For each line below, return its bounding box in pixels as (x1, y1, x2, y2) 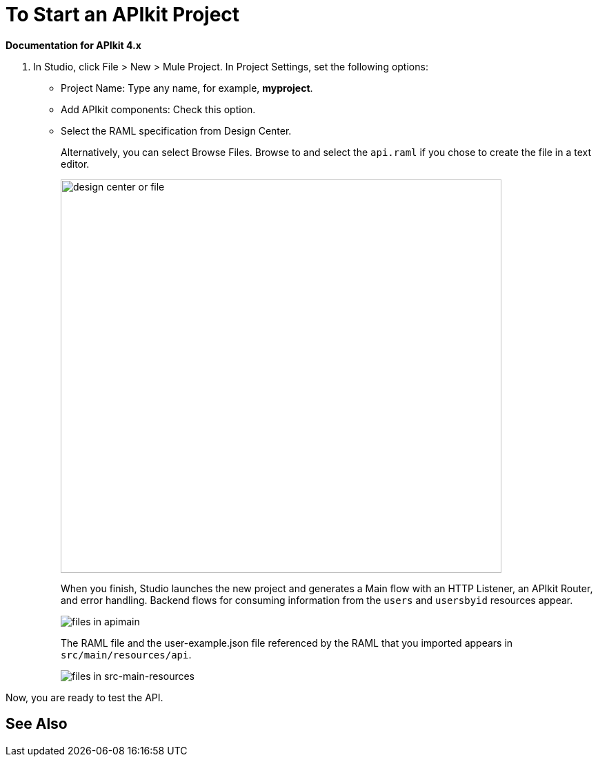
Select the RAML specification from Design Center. (61, 124, 292, 137)
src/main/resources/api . (61, 648, 192, 661)
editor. (61, 157, 90, 170)
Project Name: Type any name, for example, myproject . (61, 81, 313, 94)
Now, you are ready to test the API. (6, 691, 163, 703)
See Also (6, 715, 68, 733)
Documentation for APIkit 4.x (6, 39, 141, 51)
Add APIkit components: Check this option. (61, 103, 256, 115)
